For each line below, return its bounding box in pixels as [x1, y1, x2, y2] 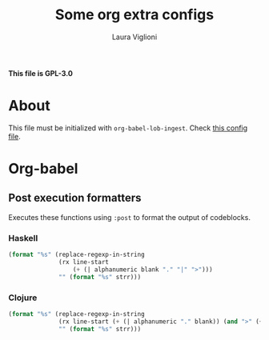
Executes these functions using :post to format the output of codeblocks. [8, 212, 251, 222]
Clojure [8, 292, 38, 303]
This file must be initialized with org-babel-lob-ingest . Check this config [8, 122, 248, 133]
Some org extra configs [54, 6, 215, 24]
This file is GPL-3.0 [8, 68, 74, 78]
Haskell [8, 232, 38, 243]
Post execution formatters [8, 191, 142, 205]
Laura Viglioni [111, 32, 158, 42]
